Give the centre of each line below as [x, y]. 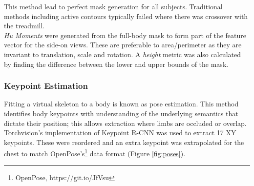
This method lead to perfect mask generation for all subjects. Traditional [113, 6]
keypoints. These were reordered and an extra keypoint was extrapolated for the [124, 142]
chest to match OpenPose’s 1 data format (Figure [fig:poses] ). [95, 153]
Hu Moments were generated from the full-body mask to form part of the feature [125, 35]
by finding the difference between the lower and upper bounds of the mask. [116, 64]
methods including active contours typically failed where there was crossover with [126, 16]
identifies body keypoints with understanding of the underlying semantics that [121, 113]
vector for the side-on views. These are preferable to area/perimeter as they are [123, 45]
